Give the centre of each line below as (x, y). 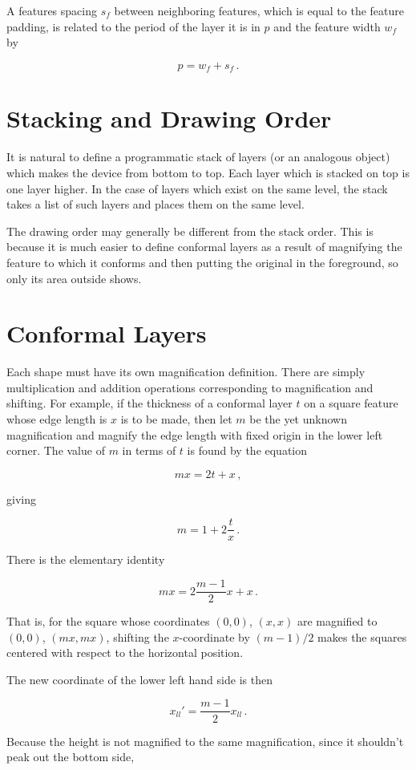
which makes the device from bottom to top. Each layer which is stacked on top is (208, 172)
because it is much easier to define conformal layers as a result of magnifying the (204, 247)
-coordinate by (214, 636)
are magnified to (337, 621)
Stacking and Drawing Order (169, 118)
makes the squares (362, 636)
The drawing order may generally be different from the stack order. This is (190, 231)
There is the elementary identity (86, 559)
